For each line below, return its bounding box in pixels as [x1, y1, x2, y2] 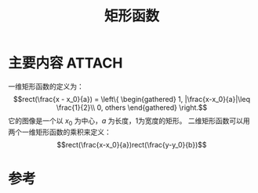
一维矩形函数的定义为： [8, 82, 84, 91]
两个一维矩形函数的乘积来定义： [8, 127, 111, 137]
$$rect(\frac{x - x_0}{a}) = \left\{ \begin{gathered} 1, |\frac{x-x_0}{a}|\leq [13, 94, 251, 104]
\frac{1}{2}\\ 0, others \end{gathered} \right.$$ [56, 103, 208, 112]
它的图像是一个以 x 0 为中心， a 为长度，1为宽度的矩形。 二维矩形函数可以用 [8, 115, 251, 127]
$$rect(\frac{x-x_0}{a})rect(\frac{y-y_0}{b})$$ [56, 140, 207, 149]
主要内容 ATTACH [8, 54, 123, 72]
